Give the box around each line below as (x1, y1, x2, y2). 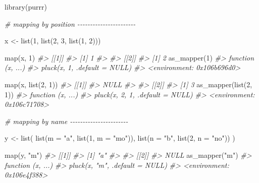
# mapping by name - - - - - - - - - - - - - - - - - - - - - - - (5, 115, 128, 126)
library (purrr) (5, 2, 47, 12)
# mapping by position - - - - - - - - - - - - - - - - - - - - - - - (5, 18, 136, 29)
